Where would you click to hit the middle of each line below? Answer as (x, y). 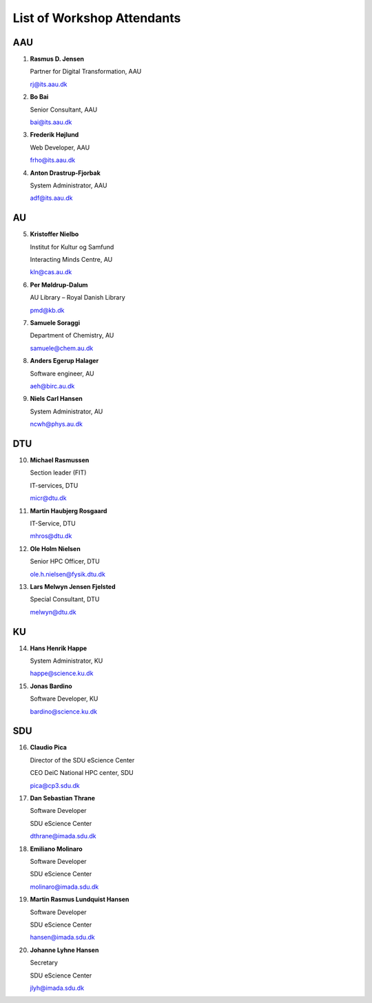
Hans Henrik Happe (59, 648)
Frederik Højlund (54, 135)
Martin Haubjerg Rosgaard (69, 510)
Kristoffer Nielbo (54, 234)
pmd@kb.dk (47, 310)
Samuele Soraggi (55, 323)
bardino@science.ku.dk (64, 711)
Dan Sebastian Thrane (63, 798)
